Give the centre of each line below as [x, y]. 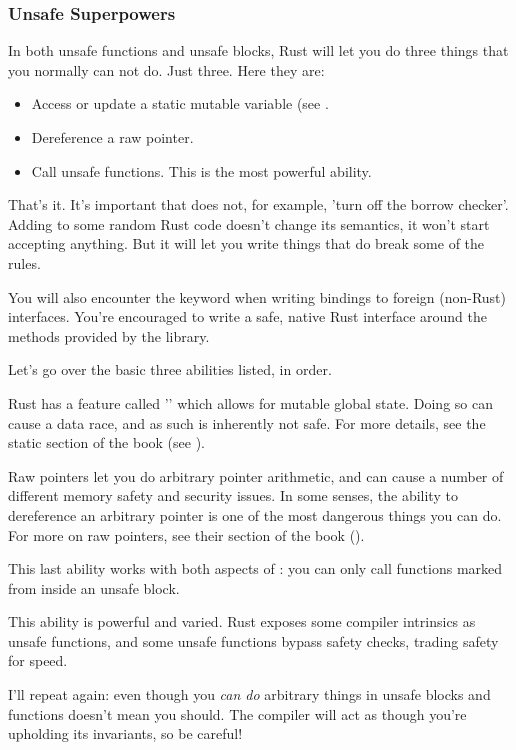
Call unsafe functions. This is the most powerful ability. [201, 170]
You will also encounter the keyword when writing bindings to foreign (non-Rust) [257, 296]
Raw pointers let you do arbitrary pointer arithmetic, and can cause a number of [256, 475]
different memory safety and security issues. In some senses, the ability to [233, 495]
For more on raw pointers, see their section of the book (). [186, 534]
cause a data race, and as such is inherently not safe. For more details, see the [247, 422]
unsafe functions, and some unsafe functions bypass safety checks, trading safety [253, 640]
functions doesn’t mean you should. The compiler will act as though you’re [237, 713]
